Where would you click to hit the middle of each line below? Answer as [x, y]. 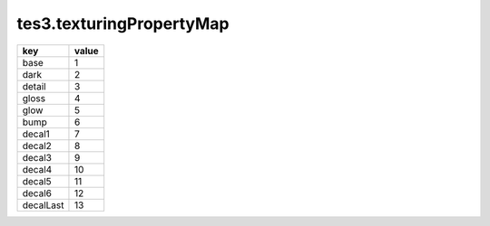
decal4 [37, 169]
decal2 [37, 146]
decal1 [36, 134]
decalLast [43, 205]
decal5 [37, 181]
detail [34, 86]
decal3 [37, 157]
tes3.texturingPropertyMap [123, 24]
